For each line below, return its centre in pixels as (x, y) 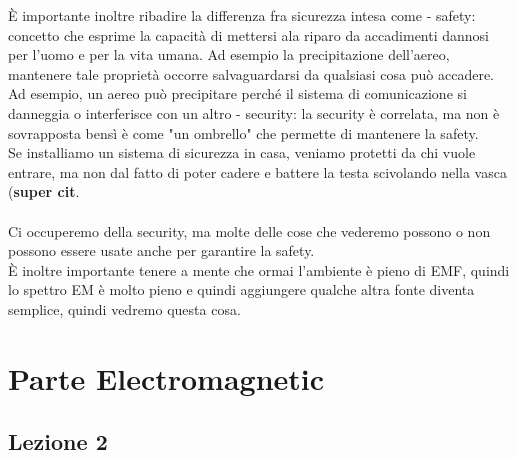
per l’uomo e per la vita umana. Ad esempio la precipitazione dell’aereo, (229, 54)
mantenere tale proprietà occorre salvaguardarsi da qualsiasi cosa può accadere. (251, 73)
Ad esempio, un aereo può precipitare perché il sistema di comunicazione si (237, 93)
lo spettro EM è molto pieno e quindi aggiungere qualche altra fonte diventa (241, 289)
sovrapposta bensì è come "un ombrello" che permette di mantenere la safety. (243, 132)
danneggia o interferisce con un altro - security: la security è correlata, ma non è (254, 112)
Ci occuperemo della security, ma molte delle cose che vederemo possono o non (249, 230)
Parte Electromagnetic (166, 377)
